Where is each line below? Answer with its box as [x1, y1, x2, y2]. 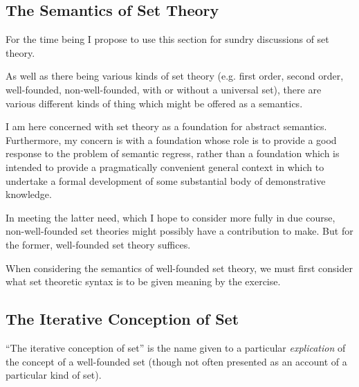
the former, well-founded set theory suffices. [6, 237, 191, 251]
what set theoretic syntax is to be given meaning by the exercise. [6, 274, 281, 289]
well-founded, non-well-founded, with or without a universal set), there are [6, 82, 322, 96]
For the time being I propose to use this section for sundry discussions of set [6, 32, 329, 46]
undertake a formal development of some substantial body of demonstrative [6, 173, 326, 188]
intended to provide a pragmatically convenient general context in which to [6, 159, 324, 174]
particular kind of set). [6, 368, 102, 382]
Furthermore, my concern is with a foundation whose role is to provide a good [6, 132, 337, 147]
